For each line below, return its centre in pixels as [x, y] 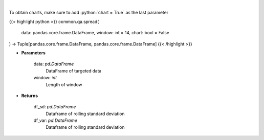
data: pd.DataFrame [54, 64]
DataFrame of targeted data [74, 70]
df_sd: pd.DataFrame [55, 107]
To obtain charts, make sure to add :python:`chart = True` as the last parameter [89, 13]
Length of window [64, 84]
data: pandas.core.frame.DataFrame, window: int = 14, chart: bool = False [95, 33]
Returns [30, 95]
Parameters [33, 53]
